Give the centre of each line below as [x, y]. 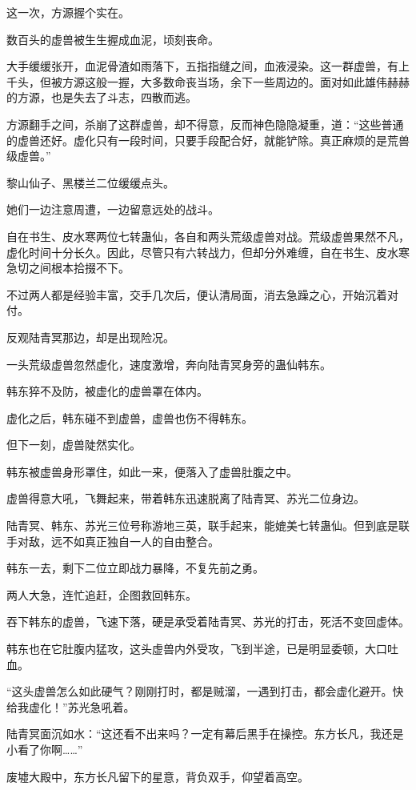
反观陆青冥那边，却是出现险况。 [90, 337]
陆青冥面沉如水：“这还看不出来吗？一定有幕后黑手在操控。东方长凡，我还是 [205, 734]
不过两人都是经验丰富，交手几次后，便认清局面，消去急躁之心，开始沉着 [197, 294]
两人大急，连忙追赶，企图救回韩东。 [102, 594]
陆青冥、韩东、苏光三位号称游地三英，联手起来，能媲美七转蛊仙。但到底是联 [208, 525]
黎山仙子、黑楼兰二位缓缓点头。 [90, 182]
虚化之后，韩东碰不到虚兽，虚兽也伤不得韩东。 [130, 417]
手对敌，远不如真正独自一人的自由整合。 [113, 541]
